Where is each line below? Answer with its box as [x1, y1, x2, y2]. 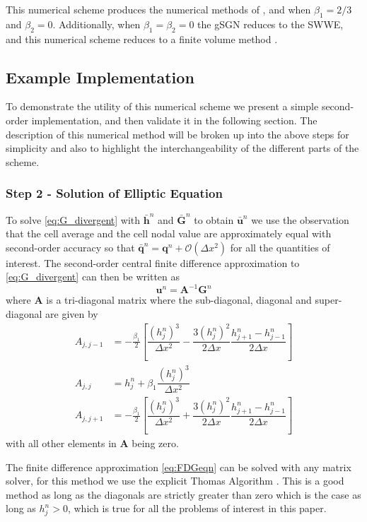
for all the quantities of [230, 239, 330, 254]
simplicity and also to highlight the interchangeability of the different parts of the [6, 141, 359, 155]
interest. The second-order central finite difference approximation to [6, 255, 300, 270]
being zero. [132, 436, 179, 451]
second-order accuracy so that [6, 239, 135, 254]
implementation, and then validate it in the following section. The [31, 112, 318, 127]
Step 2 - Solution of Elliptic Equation [6, 184, 223, 202]
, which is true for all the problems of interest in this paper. [67, 501, 327, 516]
